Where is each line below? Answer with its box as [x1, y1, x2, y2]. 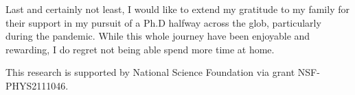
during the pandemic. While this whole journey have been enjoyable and [5, 29, 310, 43]
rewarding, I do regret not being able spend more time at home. [5, 42, 275, 56]
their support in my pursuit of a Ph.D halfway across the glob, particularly [5, 15, 321, 29]
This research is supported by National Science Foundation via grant [5, 65, 295, 79]
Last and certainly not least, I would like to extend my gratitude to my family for [5, 2, 350, 16]
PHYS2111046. [5, 78, 69, 92]
